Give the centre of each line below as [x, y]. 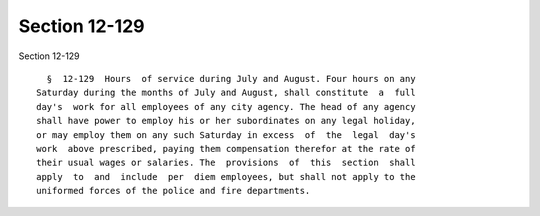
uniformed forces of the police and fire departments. [173, 191]
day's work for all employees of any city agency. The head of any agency [226, 106]
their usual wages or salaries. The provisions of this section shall [226, 163]
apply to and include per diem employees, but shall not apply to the [226, 176]
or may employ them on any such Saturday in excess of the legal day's [226, 134]
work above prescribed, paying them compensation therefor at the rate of [226, 148]
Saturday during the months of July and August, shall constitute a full [226, 93]
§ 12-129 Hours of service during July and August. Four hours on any [231, 78]
